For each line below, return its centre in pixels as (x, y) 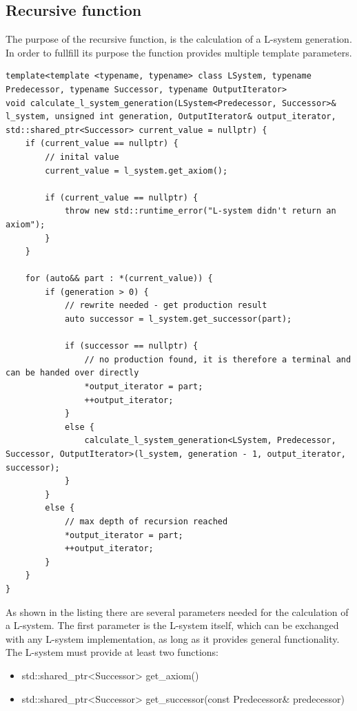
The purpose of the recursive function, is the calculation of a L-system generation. (179, 39)
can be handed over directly (72, 373)
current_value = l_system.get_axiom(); (136, 171)
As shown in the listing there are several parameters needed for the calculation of (177, 611)
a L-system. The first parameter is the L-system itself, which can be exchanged (172, 625)
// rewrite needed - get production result (166, 306)
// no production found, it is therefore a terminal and (218, 359)
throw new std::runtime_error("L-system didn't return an (200, 211)
